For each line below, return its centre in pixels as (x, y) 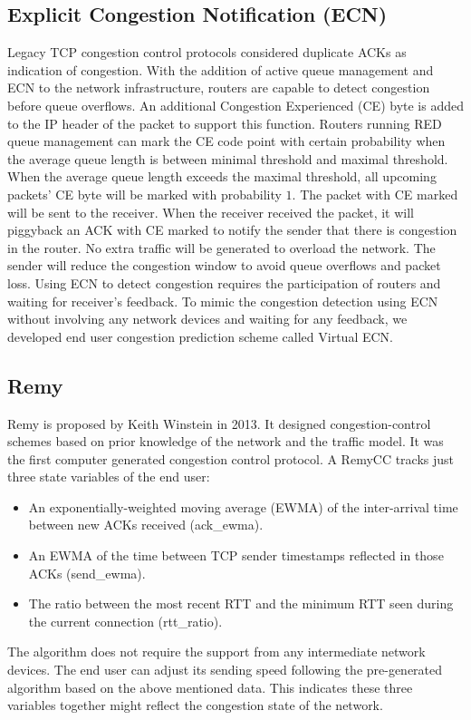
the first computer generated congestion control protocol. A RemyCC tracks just (231, 458)
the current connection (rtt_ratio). (125, 621)
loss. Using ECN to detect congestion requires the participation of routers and (224, 282)
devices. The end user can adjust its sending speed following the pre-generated (225, 670)
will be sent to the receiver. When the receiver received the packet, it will (211, 212)
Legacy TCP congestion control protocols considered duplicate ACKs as (207, 52)
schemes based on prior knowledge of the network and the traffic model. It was (226, 441)
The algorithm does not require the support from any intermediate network (216, 652)
